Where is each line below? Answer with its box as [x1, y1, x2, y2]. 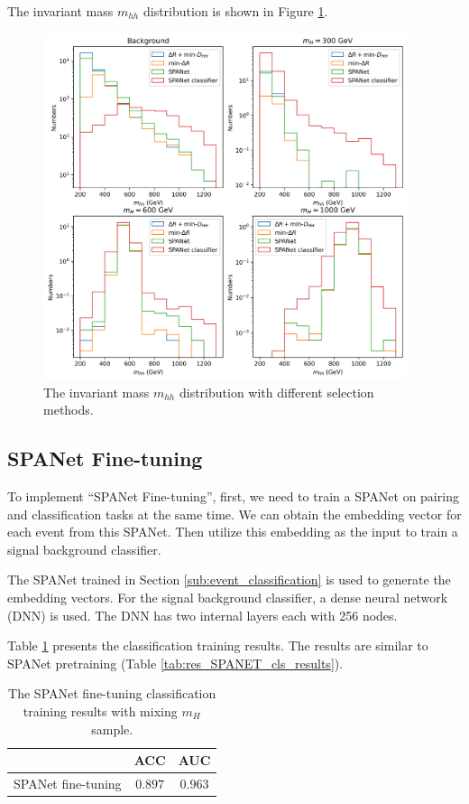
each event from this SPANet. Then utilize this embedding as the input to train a [7, 522, 458, 541]
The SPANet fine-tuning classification [8, 684, 216, 703]
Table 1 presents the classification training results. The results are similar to [7, 636, 428, 655]
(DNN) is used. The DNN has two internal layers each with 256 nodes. [7, 605, 398, 624]
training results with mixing [23, 702, 178, 721]
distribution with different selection [179, 382, 374, 401]
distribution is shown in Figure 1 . [143, 2, 328, 20]
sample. [91, 719, 133, 738]
